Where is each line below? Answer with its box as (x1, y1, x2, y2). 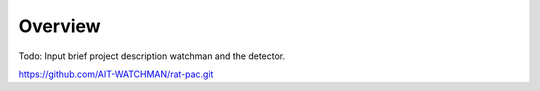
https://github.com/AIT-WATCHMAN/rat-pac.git (18, 68, 214, 80)
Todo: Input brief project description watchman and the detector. (18, 50, 286, 62)
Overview (18, 15, 101, 37)
